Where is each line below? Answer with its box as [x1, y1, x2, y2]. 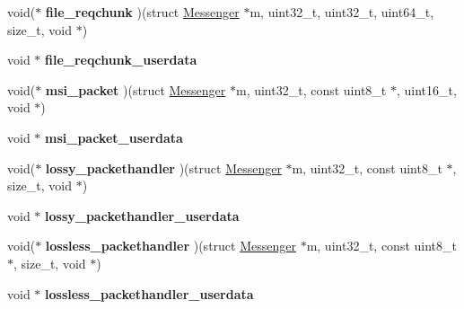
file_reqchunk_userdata [45, 50, 197, 69]
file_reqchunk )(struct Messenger [45, 3, 240, 21]
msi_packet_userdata [45, 128, 183, 146]
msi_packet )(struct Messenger [45, 80, 226, 99]
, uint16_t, [396, 80, 457, 99]
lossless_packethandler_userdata [45, 284, 254, 303]
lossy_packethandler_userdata [45, 206, 240, 225]
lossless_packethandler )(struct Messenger [45, 236, 296, 255]
